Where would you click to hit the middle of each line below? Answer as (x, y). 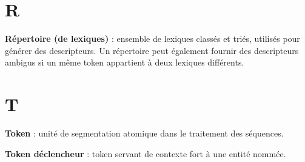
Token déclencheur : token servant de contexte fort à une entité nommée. (146, 153)
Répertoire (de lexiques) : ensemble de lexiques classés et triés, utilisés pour (152, 39)
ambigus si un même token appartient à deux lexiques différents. (125, 62)
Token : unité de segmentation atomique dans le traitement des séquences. (144, 133)
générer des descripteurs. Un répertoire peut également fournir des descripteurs (152, 50)
